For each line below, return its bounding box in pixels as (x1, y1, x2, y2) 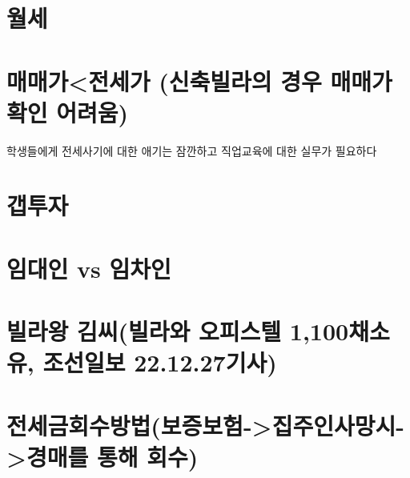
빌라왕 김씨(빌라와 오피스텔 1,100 (6, 315, 349, 347)
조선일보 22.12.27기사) (42, 346, 277, 379)
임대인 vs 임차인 (6, 251, 171, 284)
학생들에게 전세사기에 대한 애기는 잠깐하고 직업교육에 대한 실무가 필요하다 (6, 142, 377, 159)
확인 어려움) (6, 95, 129, 128)
